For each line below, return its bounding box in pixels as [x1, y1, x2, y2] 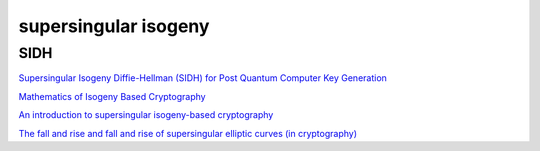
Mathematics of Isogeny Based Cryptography [18, 90, 206, 102]
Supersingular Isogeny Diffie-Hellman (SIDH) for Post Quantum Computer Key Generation [18, 72, 387, 84]
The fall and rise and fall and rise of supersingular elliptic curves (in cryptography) [18, 127, 358, 139]
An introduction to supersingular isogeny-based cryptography [18, 109, 274, 121]
